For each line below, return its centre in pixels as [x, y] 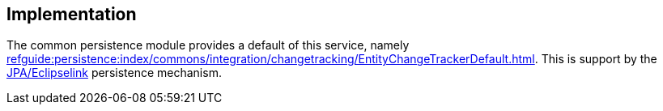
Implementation [72, 14]
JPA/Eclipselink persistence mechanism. [114, 73]
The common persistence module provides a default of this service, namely [208, 45]
